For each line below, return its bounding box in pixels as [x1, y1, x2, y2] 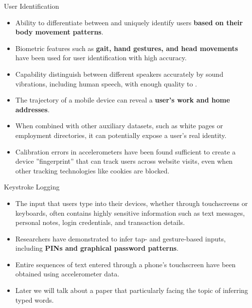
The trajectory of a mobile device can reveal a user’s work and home [15, 95, 230, 105]
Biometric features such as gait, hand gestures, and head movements [15, 43, 238, 53]
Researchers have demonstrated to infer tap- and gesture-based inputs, [15, 233, 226, 243]
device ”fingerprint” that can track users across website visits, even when [15, 156, 233, 166]
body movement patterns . [15, 27, 104, 37]
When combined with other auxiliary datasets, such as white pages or [15, 120, 223, 131]
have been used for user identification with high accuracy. [15, 52, 187, 63]
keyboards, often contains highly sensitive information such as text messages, [15, 207, 245, 218]
